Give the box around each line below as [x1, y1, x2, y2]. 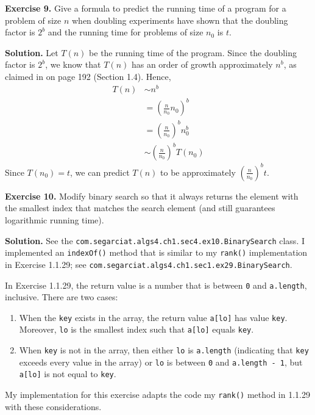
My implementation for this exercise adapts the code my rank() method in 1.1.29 [5, 388, 310, 401]
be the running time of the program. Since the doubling [89, 46, 297, 59]
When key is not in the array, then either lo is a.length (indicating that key [19, 344, 309, 356]
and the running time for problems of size [48, 26, 204, 38]
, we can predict [70, 165, 130, 178]
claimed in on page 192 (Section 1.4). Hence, [5, 70, 171, 82]
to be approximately [160, 165, 236, 178]
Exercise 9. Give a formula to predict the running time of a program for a [5, 2, 286, 14]
